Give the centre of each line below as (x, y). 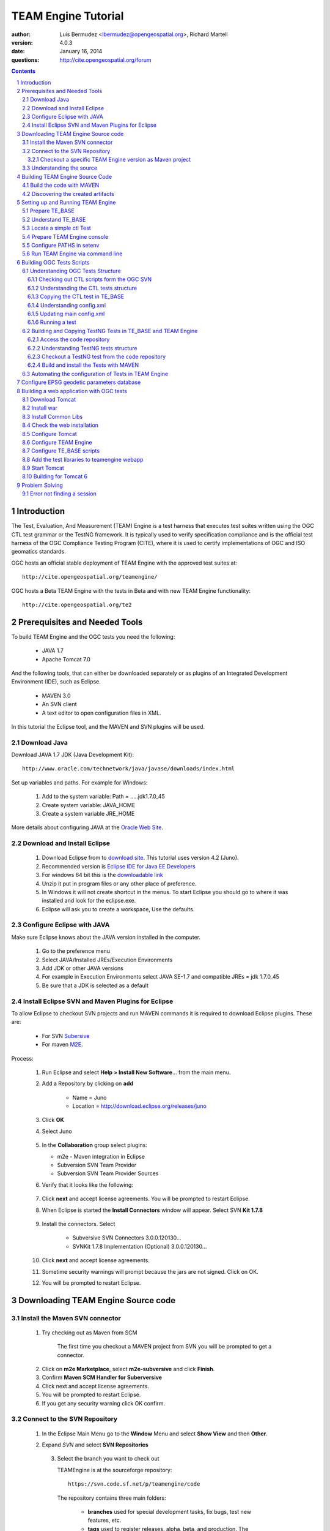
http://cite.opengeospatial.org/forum (105, 60)
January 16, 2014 (81, 51)
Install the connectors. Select (79, 1224)
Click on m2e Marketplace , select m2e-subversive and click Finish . (128, 1369)
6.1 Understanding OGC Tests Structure (72, 271)
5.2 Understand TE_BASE (54, 219)
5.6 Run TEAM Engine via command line (72, 254)
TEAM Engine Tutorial (68, 16)
